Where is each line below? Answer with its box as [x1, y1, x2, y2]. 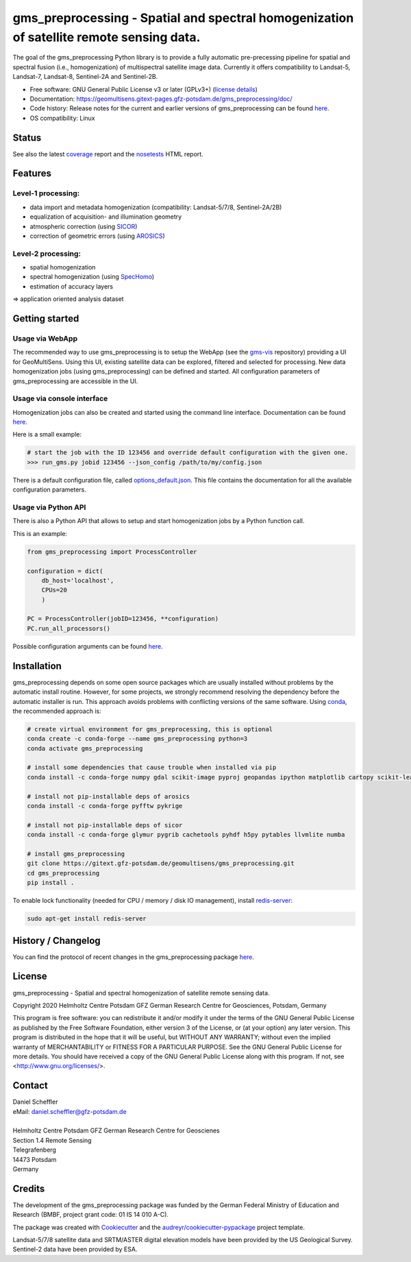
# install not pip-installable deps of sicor [27, 821, 183, 829]
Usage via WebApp [12, 334, 78, 343]
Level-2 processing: [12, 249, 82, 258]
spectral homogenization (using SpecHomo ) [29, 273, 155, 281]
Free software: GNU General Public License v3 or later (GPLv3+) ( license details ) [29, 85, 258, 93]
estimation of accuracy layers [29, 282, 113, 291]
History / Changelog [12, 934, 101, 946]
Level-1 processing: [12, 189, 80, 198]
